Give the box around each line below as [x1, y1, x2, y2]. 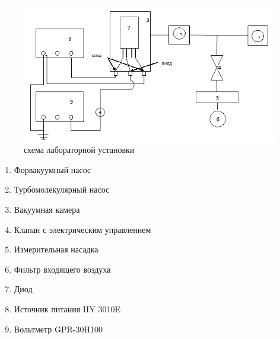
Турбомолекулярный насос [14, 183, 110, 196]
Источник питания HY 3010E [14, 302, 120, 315]
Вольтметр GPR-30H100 [14, 322, 103, 335]
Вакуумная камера [14, 203, 80, 215]
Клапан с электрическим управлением [14, 223, 151, 235]
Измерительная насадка [14, 243, 98, 255]
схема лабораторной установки [24, 143, 135, 156]
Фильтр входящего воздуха [14, 263, 111, 275]
